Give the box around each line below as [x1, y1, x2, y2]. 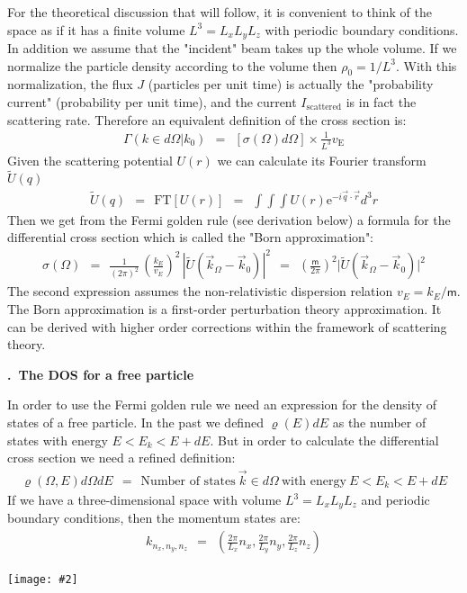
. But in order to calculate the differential [210, 430, 439, 449]
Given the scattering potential [7, 150, 173, 169]
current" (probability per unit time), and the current [7, 93, 297, 112]
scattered [306, 103, 342, 112]
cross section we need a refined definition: [7, 448, 236, 467]
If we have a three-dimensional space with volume [7, 490, 282, 509]
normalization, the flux [7, 75, 133, 94]
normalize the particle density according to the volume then [7, 56, 337, 75]
